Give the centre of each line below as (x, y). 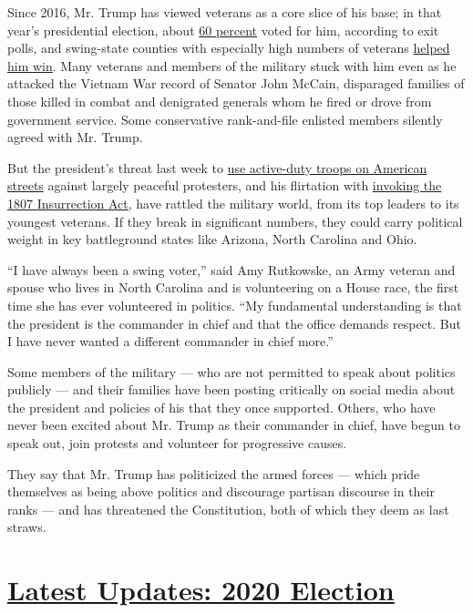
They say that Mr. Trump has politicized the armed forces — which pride (214, 473)
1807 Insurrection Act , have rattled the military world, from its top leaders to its (233, 203)
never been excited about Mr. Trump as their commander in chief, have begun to (234, 425)
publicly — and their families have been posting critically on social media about (231, 389)
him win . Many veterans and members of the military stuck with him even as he (232, 65)
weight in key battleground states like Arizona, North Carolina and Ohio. (212, 239)
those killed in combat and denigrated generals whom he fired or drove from (220, 101)
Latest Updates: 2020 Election (201, 590)
